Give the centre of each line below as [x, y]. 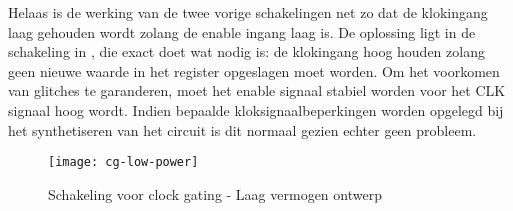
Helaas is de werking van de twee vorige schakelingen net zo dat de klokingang [248, 12]
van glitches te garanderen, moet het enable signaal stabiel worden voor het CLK [257, 90]
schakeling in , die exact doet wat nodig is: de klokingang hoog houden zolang [246, 51]
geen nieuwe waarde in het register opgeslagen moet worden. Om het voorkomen [254, 70]
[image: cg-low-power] [123, 162]
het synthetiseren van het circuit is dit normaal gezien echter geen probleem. [242, 129]
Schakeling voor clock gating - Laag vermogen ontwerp [215, 193]
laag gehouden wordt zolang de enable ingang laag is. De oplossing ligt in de [242, 31]
